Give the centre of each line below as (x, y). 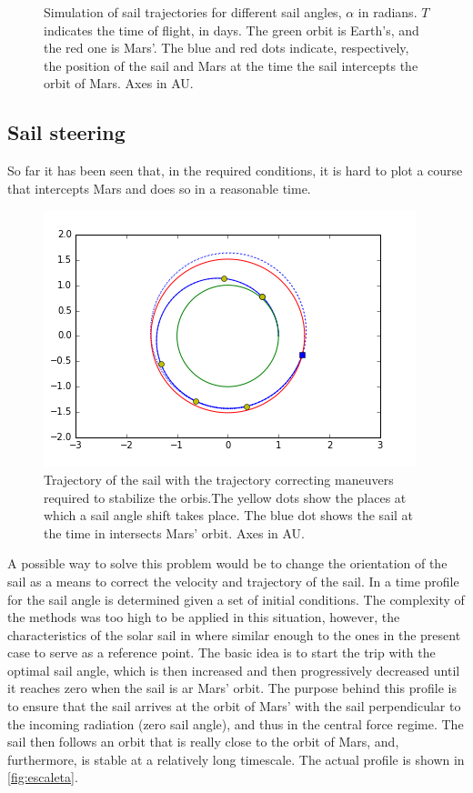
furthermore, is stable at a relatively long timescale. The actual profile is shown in (236, 759)
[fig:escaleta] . (43, 777)
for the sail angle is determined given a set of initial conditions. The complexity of (236, 599)
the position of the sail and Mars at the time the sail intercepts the (231, 65)
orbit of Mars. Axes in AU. (119, 83)
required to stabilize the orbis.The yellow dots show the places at (225, 497)
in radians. (387, 12)
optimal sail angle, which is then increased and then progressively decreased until (234, 670)
